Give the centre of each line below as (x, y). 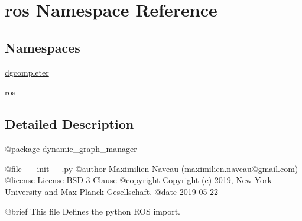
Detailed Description (69, 124)
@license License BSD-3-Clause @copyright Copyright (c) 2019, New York (139, 180)
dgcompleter (27, 72)
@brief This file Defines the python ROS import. (92, 211)
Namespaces (43, 47)
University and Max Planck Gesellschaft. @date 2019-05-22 (112, 191)
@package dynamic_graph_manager (71, 148)
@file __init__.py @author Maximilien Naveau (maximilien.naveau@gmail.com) (152, 168)
